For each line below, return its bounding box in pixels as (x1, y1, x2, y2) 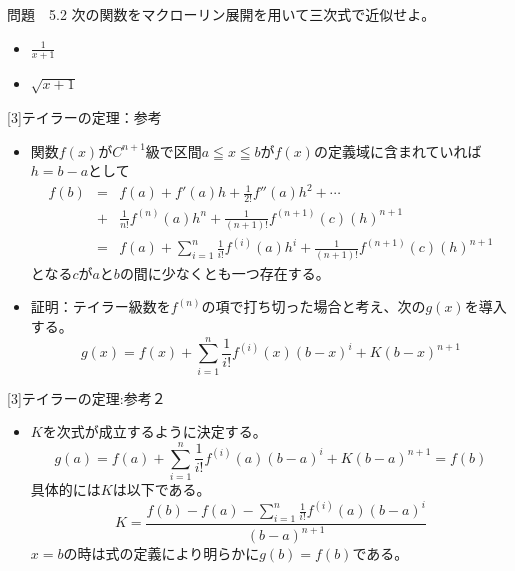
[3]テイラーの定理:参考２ (7, 387, 166, 408)
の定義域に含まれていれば (313, 140, 482, 161)
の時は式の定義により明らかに (63, 543, 260, 564)
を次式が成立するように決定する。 (42, 421, 267, 442)
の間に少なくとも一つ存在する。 (119, 262, 330, 283)
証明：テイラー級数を (30, 296, 171, 317)
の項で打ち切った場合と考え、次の (201, 296, 426, 317)
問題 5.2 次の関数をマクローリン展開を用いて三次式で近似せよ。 (7, 4, 436, 24)
